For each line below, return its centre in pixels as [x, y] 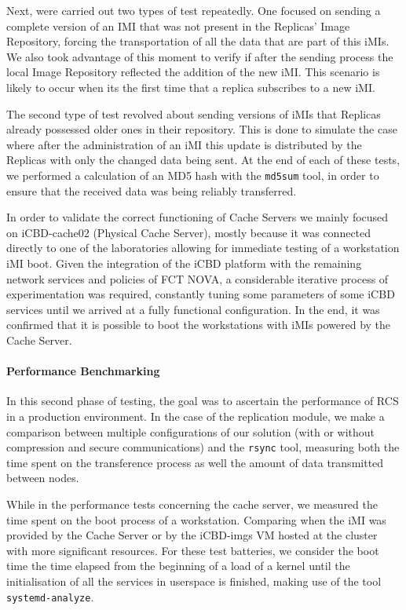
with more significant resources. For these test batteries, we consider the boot [193, 550]
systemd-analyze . [50, 596]
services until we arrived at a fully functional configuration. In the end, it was [193, 309]
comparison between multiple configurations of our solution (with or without [191, 431]
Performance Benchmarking [83, 371]
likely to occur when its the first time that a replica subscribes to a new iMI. [191, 87]
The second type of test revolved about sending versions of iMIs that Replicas [194, 113]
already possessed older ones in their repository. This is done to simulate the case [202, 129]
